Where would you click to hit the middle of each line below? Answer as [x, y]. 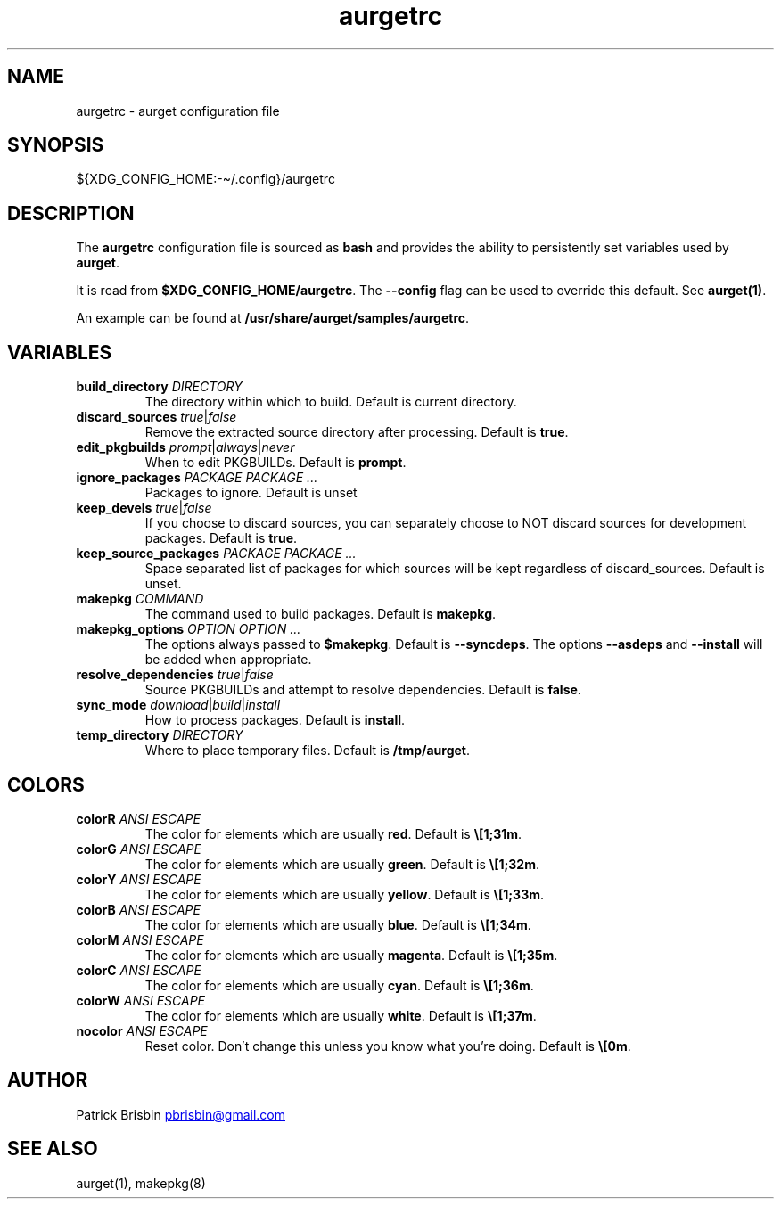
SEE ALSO [53, 1149]
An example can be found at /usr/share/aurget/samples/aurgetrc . [273, 318]
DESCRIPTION [71, 213]
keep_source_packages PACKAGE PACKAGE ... [216, 554]
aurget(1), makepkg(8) [141, 1183]
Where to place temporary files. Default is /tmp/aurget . [307, 751]
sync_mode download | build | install [178, 705]
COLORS [46, 784]
